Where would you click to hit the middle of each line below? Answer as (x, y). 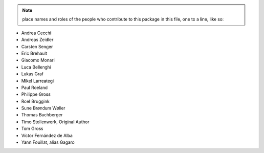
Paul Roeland (34, 87)
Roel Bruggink (35, 101)
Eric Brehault (34, 53)
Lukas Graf (32, 74)
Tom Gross (32, 129)
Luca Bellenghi (36, 67)
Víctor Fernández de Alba (47, 135)
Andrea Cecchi (36, 33)
